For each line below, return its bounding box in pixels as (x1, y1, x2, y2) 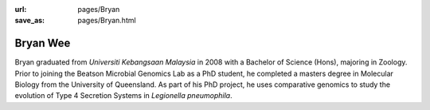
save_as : (14, 16, 45, 26)
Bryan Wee (14, 37, 71, 50)
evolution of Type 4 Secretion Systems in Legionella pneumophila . (14, 91, 233, 100)
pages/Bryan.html (77, 16, 136, 26)
